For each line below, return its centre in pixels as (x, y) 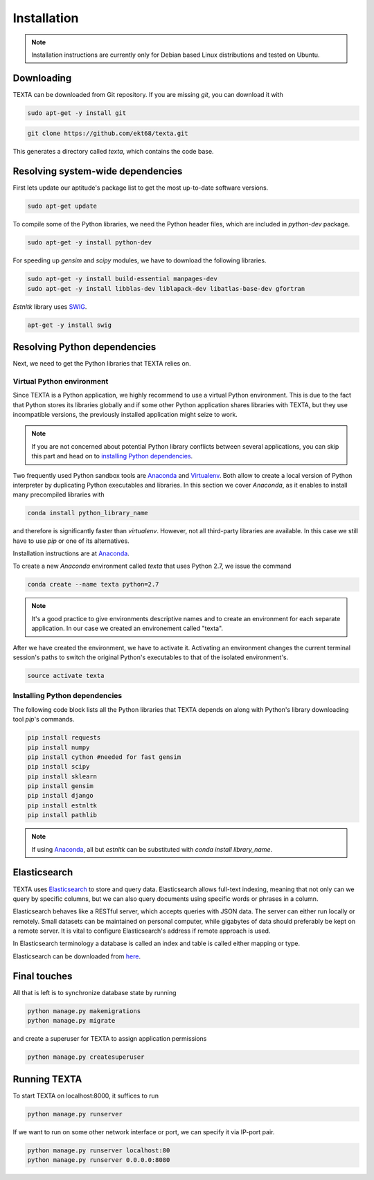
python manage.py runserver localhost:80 (99, 1150)
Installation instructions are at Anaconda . (71, 553)
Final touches (43, 976)
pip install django (60, 796)
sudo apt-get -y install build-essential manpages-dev (122, 279)
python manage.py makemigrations (84, 1011)
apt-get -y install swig (70, 325)
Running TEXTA (47, 1079)
